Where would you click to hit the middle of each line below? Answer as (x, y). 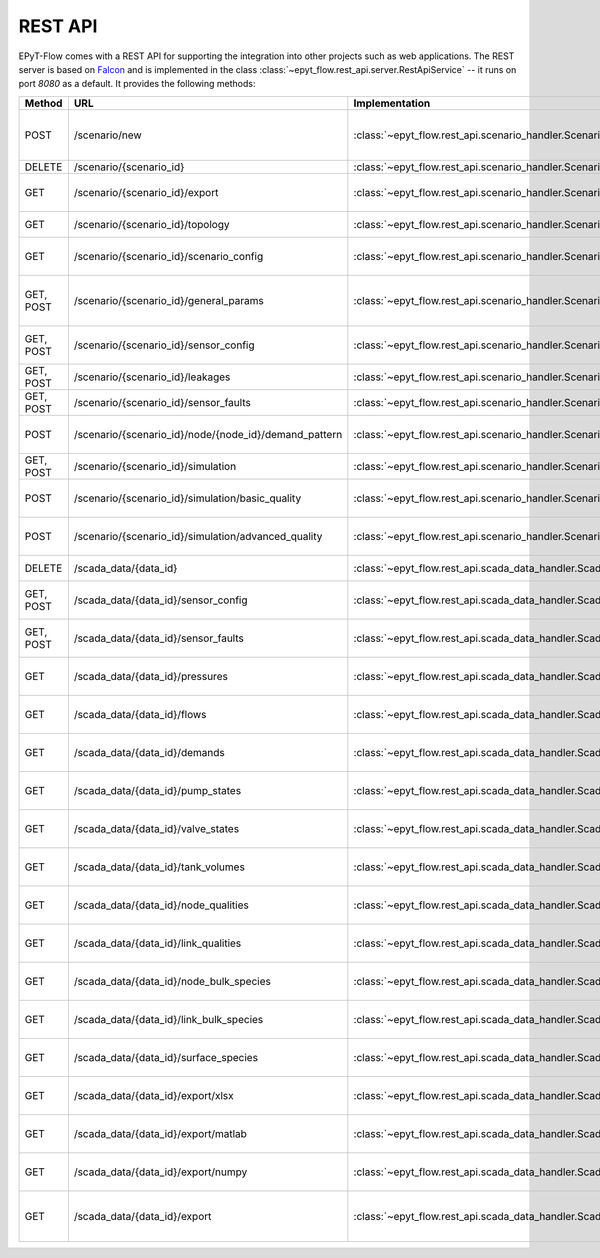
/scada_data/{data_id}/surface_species (166, 1057)
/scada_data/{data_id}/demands (149, 752)
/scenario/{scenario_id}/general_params (168, 300)
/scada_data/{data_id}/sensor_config (161, 600)
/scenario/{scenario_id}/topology (151, 224)
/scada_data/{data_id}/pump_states (157, 790)
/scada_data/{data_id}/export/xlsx (153, 1095)
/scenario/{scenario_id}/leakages (152, 377)
